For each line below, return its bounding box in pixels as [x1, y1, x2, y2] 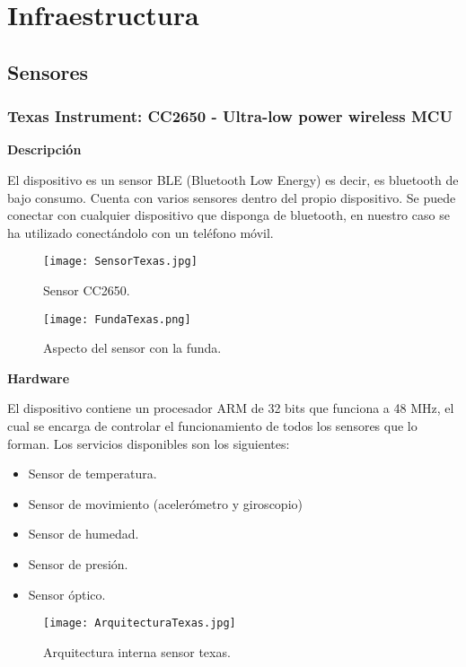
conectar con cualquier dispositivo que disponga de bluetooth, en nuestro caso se [7, 206, 450, 224]
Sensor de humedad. [28, 524, 139, 543]
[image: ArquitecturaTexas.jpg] [43, 617, 236, 630]
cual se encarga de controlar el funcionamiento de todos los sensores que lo [7, 417, 418, 435]
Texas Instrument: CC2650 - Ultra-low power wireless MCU [7, 105, 453, 127]
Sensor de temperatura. [28, 464, 157, 483]
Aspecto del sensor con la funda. [43, 338, 222, 357]
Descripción [7, 140, 82, 159]
